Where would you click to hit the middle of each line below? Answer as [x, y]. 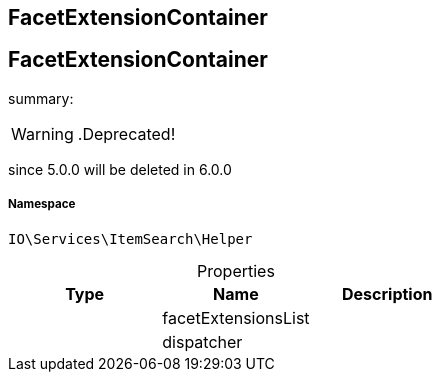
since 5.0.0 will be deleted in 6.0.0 [120, 169]
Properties [236, 270]
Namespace [42, 204]
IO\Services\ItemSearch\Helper [130, 238]
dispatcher [202, 341]
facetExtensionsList [236, 317]
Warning [42, 133]
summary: [41, 98]
